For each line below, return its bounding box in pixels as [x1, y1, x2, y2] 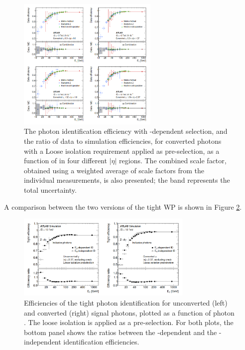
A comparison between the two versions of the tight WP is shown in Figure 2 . [4, 201, 242, 212]
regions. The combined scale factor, [119, 155, 227, 166]
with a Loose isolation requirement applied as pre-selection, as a [24, 145, 220, 156]
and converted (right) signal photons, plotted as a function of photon [24, 307, 235, 318]
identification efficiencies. [63, 337, 139, 347]
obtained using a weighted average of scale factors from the [24, 165, 204, 175]
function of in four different [24, 155, 107, 166]
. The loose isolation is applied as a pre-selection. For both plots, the [24, 317, 234, 328]
